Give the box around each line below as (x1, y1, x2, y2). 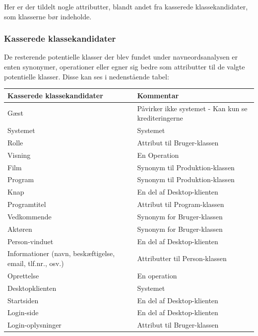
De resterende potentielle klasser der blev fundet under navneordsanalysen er (4, 52, 238, 62)
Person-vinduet (7, 236, 54, 246)
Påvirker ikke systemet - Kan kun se (137, 103, 248, 113)
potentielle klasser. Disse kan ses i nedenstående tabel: (4, 71, 169, 81)
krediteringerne (137, 113, 183, 123)
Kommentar (137, 90, 179, 100)
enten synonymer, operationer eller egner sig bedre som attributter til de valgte (4, 62, 245, 71)
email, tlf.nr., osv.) (7, 258, 64, 268)
